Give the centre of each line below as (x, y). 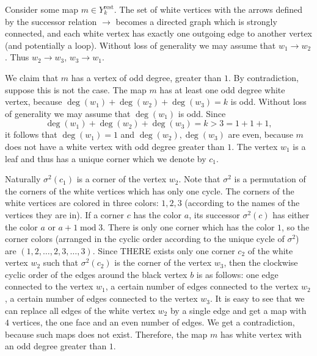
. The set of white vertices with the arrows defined (208, 9)
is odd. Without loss (268, 101)
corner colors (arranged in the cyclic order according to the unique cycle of (145, 239)
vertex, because (34, 101)
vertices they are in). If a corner (65, 214)
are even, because (261, 134)
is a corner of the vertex (122, 179)
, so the (296, 226)
